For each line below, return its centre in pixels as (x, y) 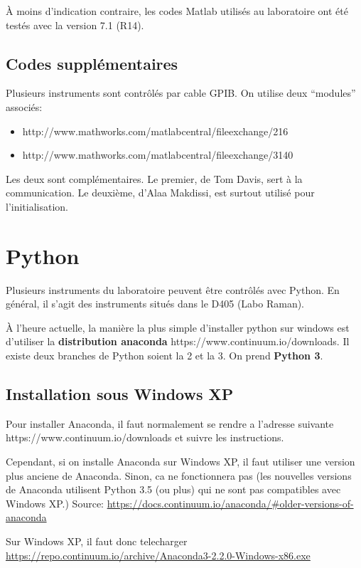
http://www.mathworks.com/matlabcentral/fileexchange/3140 (158, 155)
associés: (24, 106)
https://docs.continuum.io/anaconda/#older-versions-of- (230, 503)
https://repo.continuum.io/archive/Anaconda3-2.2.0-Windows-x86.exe (158, 555)
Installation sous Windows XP (120, 394)
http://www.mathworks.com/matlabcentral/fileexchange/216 (155, 131)
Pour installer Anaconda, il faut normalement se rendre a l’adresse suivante (170, 423)
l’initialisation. (37, 206)
